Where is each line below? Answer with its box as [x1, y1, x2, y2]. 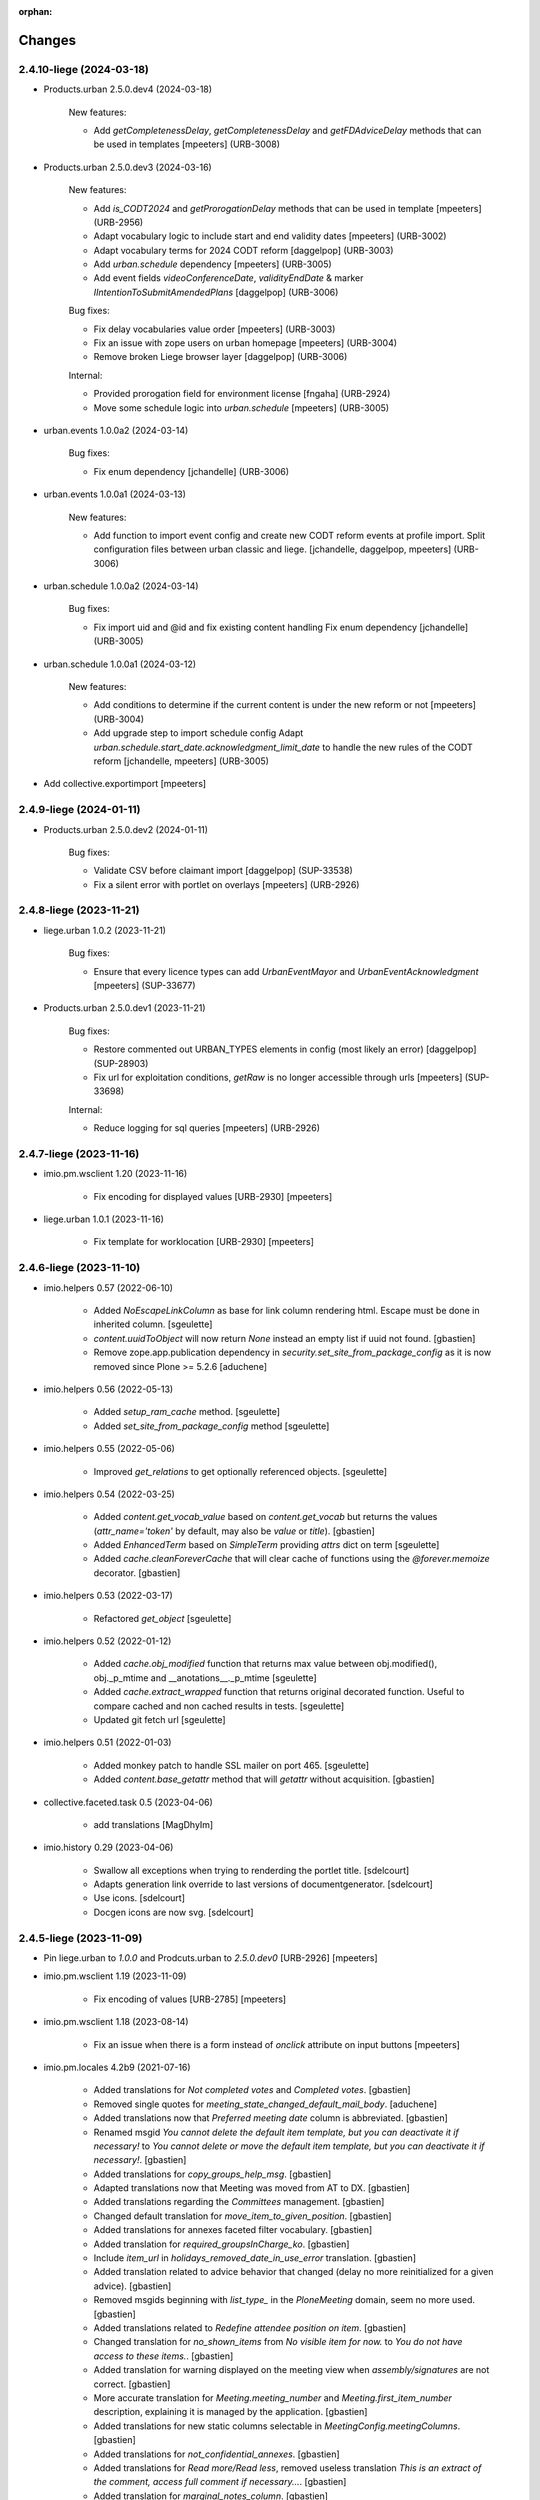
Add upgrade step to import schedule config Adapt [93, 727, 304, 739]
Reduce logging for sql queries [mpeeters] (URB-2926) [93, 1122, 320, 1134]
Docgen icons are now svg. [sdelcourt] [93, 1906, 254, 1918]
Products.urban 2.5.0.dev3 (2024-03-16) [43, 161, 212, 173]
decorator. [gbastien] [93, 1566, 181, 1579]
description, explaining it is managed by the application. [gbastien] [93, 2406, 368, 2418]
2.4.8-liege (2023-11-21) [18, 903, 140, 917]
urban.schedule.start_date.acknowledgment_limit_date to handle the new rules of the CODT [93, 741, 474, 753]
